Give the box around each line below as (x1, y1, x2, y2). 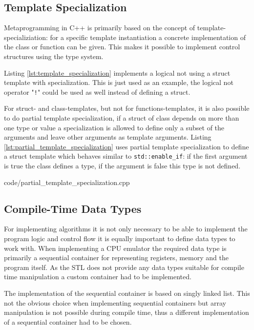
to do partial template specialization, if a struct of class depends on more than (4, 113, 239, 123)
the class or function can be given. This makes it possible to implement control (4, 41, 240, 52)
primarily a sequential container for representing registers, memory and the (4, 252, 229, 263)
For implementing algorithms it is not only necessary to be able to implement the (4, 224, 248, 234)
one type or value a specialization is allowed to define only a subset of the (4, 122, 225, 132)
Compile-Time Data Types (4, 201, 142, 216)
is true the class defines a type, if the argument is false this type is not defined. (4, 161, 241, 171)
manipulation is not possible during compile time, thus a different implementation (4, 307, 249, 317)
